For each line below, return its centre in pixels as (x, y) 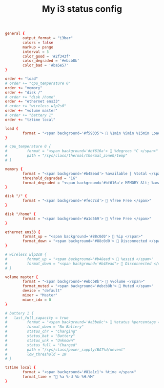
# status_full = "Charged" (41, 345)
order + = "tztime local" (30, 120)
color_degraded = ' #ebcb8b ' (51, 61)
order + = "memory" (24, 88)
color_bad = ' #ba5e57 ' (46, 65)
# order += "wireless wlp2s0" (36, 106)
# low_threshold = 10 (36, 354)
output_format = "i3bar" (48, 38)
